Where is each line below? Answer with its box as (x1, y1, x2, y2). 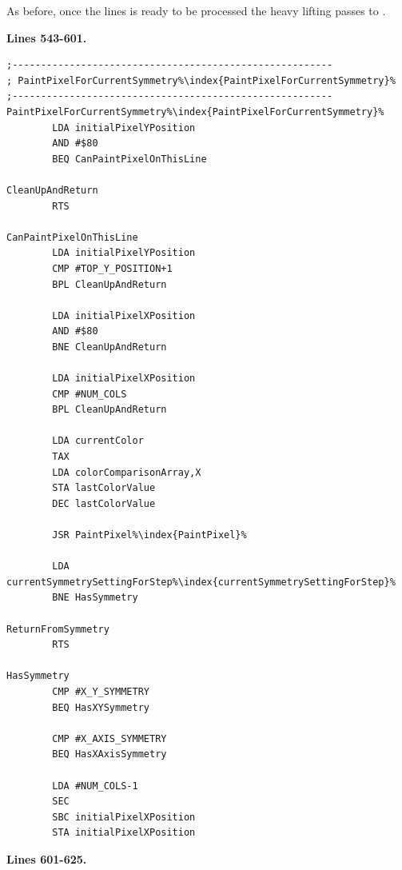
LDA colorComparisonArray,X (52, 466, 201, 478)
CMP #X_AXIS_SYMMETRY (52, 732, 167, 744)
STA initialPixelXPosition (52, 827, 196, 839)
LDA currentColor (52, 435, 144, 447)
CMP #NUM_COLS (52, 388, 127, 400)
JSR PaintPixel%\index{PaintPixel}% (52, 529, 247, 541)
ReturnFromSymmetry (6, 623, 109, 635)
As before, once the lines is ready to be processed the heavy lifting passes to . (6, 2, 386, 18)
